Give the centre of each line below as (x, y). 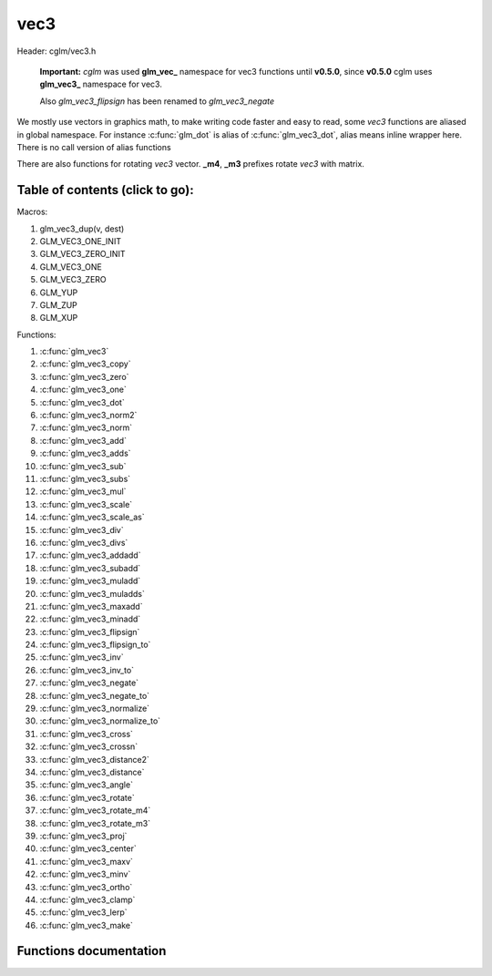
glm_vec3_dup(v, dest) (82, 229)
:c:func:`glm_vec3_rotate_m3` (95, 823)
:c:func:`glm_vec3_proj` (83, 836)
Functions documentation (92, 951)
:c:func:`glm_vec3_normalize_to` (100, 721)
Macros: (32, 212)
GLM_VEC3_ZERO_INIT (82, 254)
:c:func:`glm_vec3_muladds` (92, 593)
